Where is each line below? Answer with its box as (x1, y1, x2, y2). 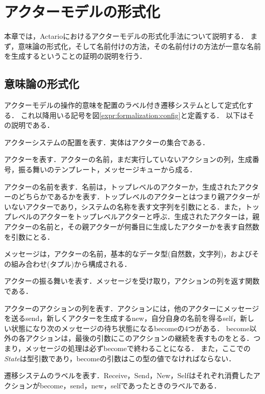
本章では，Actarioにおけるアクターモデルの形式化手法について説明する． (4, 31, 248, 41)
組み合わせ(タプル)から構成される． (11, 258, 131, 269)
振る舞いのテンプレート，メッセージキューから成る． (18, 164, 197, 175)
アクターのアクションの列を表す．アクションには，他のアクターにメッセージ (4, 303, 259, 313)
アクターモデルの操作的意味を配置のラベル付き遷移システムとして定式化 (4, 100, 246, 110)
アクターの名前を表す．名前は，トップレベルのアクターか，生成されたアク (4, 181, 252, 192)
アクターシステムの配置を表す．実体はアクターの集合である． (4, 136, 210, 147)
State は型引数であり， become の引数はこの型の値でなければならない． (4, 353, 236, 363)
